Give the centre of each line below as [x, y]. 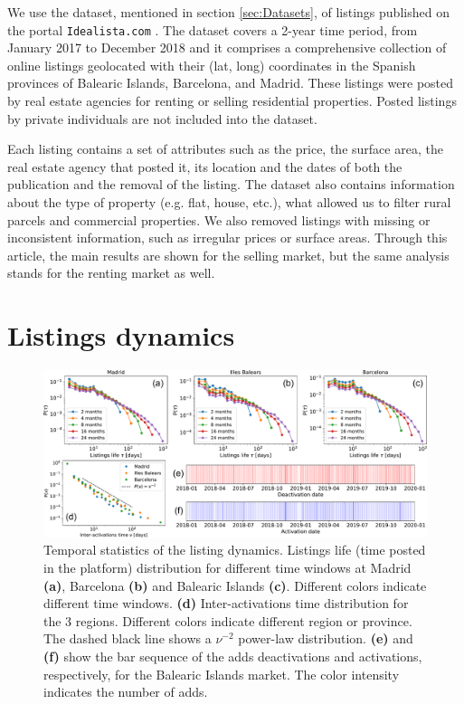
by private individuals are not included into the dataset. [162, 118]
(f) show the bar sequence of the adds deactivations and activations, [233, 656]
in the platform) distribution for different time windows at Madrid [227, 567]
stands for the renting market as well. [111, 273]
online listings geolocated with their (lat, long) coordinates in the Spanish [212, 65]
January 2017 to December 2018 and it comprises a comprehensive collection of [227, 48]
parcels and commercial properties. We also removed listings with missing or [219, 219]
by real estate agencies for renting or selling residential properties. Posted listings [232, 101]
